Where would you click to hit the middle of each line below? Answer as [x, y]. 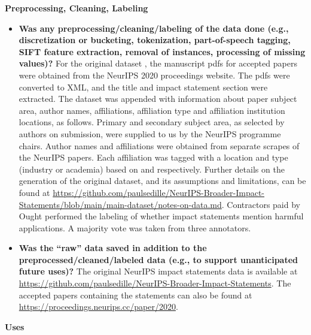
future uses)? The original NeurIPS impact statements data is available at [158, 271]
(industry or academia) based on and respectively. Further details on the [152, 169]
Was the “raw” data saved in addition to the [113, 248]
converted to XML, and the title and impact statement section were [143, 87]
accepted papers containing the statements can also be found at [135, 295]
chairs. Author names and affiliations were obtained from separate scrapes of [159, 145]
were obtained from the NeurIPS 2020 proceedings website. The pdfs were [154, 75]
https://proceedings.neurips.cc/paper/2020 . [98, 307]
